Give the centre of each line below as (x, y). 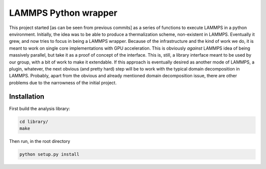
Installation (27, 97)
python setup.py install (50, 154)
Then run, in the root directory (40, 141)
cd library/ (34, 121)
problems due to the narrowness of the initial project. (63, 83)
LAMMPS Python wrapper (63, 13)
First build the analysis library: (40, 108)
